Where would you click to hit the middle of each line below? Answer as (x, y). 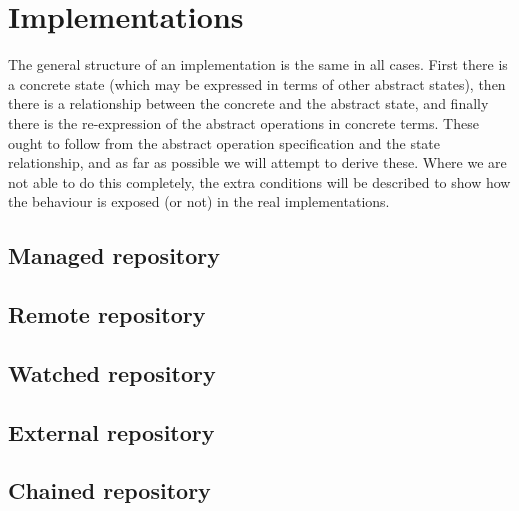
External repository (111, 431)
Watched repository (112, 372)
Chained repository (109, 490)
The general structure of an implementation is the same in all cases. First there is (258, 64)
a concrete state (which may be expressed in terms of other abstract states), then (257, 83)
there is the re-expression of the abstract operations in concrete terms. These (243, 122)
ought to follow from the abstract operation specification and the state (224, 142)
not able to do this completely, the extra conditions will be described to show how (259, 181)
